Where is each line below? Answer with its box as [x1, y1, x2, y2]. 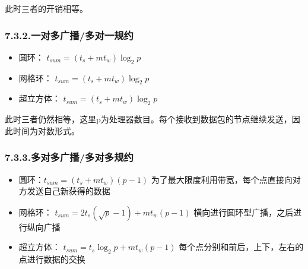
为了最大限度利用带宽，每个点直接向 [151, 173, 293, 185]
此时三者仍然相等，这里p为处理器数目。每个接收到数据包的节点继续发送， [5, 113, 292, 125]
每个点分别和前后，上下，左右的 [179, 240, 304, 253]
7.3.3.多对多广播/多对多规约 [5, 150, 134, 164]
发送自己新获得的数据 [27, 185, 110, 197]
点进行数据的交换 [18, 253, 85, 265]
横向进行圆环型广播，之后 [193, 205, 294, 218]
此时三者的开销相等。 [5, 2, 88, 14]
